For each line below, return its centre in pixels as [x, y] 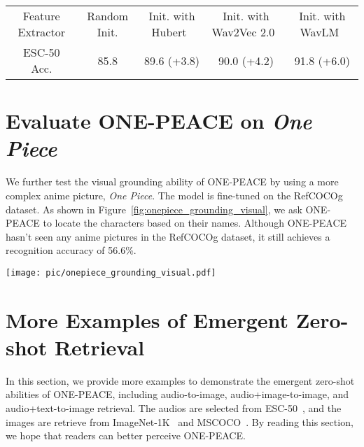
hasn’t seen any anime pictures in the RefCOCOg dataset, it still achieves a [168, 236]
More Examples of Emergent [147, 319]
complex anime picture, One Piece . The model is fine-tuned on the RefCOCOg [174, 195]
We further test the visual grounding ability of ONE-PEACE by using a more [172, 182]
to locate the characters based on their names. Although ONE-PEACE [195, 223]
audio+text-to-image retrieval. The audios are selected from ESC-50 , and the [174, 408]
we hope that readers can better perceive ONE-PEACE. [126, 435]
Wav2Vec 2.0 [243, 32]
